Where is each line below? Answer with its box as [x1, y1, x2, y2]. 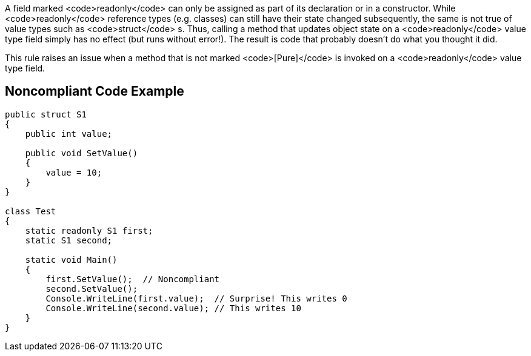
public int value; [25, 128, 113, 139]
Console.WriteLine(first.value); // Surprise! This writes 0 [45, 293, 347, 303]
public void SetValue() [25, 148, 138, 158]
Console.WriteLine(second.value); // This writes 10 [45, 303, 301, 313]
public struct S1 [5, 109, 87, 119]
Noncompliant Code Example [5, 84, 184, 99]
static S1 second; [25, 235, 113, 245]
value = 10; [45, 167, 102, 177]
